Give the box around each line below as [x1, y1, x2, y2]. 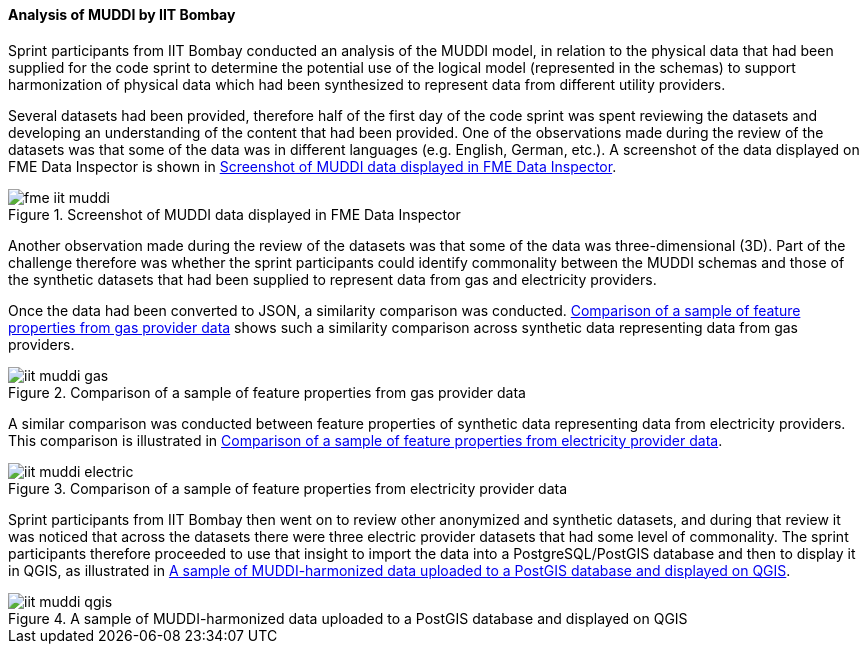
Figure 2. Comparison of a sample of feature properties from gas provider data [8, 383, 526, 401]
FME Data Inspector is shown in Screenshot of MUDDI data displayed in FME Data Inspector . [8, 157, 617, 175]
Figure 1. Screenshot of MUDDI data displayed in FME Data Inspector [8, 205, 461, 223]
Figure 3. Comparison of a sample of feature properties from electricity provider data [8, 479, 568, 497]
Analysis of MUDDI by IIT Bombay [8, 6, 236, 23]
